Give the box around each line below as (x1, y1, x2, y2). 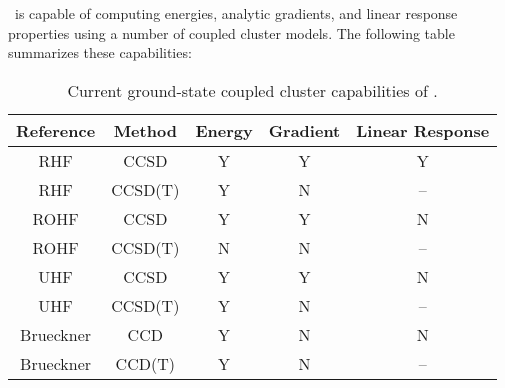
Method (113, 118, 177, 142)
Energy (195, 118, 253, 142)
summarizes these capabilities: (8, 42, 192, 63)
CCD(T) (115, 351, 175, 375)
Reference (16, 118, 96, 142)
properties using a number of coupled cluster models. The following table (8, 22, 455, 43)
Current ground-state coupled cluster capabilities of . (67, 78, 438, 102)
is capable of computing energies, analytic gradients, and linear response (14, 3, 458, 23)
